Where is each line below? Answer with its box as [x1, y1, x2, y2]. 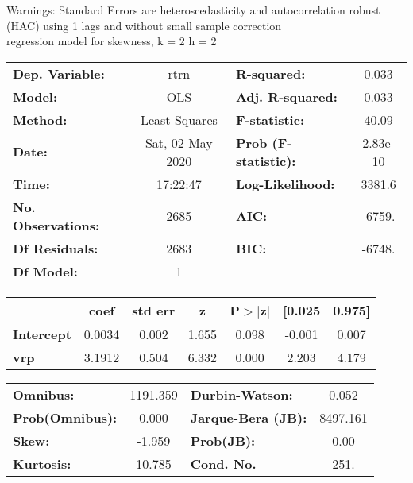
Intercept [13, 324, 71, 343]
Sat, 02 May [145, 133, 213, 152]
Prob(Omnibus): [13, 408, 118, 427]
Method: [13, 110, 68, 129]
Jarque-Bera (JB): [190, 408, 307, 427]
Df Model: [13, 261, 78, 280]
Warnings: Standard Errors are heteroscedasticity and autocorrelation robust [6, 2, 380, 17]
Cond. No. [190, 454, 257, 473]
